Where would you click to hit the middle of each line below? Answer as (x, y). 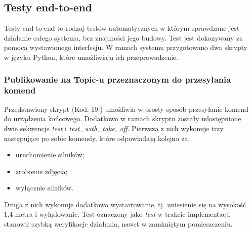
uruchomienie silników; (50, 155)
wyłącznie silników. (44, 188)
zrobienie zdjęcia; (42, 171)
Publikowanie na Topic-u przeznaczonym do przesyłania (118, 79)
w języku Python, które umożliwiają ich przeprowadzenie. (91, 57)
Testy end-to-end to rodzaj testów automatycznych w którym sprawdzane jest (122, 28)
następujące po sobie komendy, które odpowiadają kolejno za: (97, 138)
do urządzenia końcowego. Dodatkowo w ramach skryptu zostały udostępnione (123, 118)
